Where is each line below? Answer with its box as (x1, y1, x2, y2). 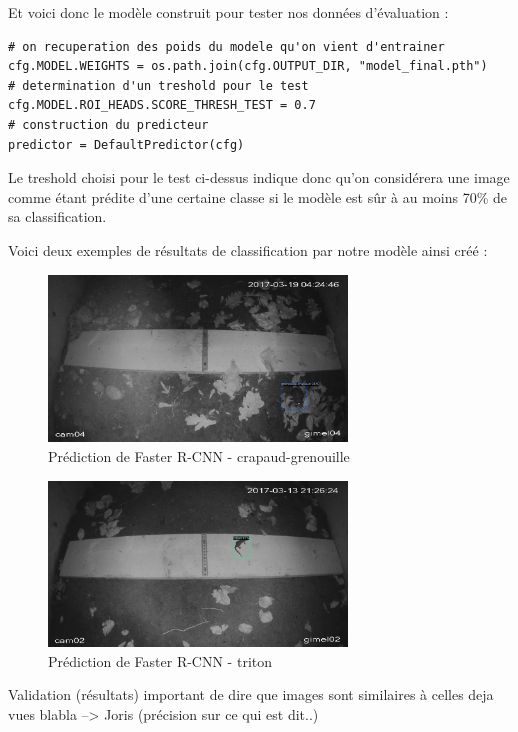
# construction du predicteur (8, 117, 209, 132)
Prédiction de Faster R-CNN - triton (48, 650, 272, 671)
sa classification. (8, 206, 107, 227)
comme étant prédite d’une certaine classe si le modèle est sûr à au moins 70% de (8, 186, 508, 207)
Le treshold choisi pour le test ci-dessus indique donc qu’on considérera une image (8, 167, 510, 188)
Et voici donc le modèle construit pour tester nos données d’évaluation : (8, 2, 449, 22)
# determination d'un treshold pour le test (8, 78, 309, 93)
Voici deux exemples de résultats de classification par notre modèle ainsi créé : (8, 239, 488, 260)
